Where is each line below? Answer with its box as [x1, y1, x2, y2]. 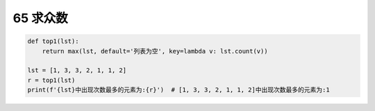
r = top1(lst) [27, 76, 76, 84]
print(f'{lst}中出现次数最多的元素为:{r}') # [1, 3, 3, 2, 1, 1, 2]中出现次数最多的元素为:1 [27, 86, 330, 94]
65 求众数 [12, 10, 69, 26]
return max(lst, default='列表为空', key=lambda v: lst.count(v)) [42, 47, 268, 55]
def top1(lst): [27, 37, 79, 45]
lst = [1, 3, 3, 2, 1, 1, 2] [27, 67, 127, 74]
